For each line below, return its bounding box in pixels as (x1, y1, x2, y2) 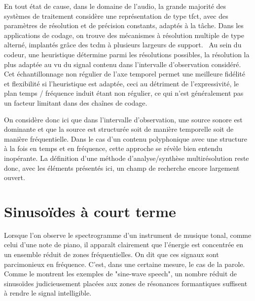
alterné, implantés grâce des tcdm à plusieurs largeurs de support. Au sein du (4, 39, 242, 50)
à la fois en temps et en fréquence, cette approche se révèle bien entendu (4, 143, 222, 153)
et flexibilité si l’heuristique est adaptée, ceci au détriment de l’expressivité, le (4, 78, 239, 88)
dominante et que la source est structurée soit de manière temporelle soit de (4, 124, 234, 134)
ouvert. (4, 172, 25, 183)
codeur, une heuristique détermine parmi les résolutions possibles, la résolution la (4, 49, 250, 59)
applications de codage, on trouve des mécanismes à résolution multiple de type (4, 30, 244, 40)
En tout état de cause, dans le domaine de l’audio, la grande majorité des (4, 1, 226, 11)
